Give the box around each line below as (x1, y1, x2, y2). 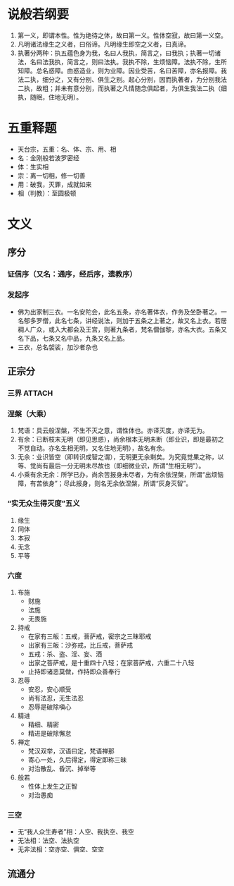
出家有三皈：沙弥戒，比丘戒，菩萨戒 (27, 641, 134, 649)
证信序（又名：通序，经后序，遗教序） (7, 269, 137, 279)
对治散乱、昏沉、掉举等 (27, 764, 96, 772)
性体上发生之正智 (27, 782, 78, 790)
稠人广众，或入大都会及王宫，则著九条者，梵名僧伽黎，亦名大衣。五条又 (17, 325, 227, 334)
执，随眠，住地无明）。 (17, 92, 83, 101)
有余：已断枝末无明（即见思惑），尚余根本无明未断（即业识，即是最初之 (17, 435, 224, 444)
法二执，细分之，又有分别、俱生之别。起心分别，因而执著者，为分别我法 (17, 75, 227, 83)
